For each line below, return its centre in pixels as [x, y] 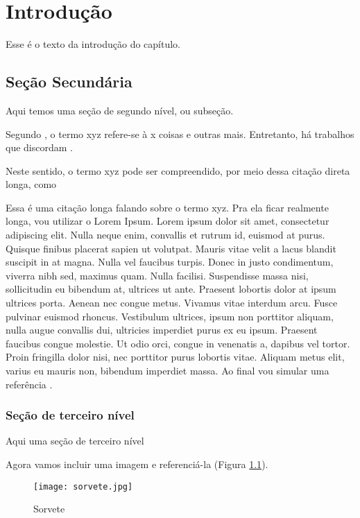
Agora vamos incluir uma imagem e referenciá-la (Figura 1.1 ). [137, 464]
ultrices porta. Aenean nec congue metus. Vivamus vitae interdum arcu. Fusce [172, 303]
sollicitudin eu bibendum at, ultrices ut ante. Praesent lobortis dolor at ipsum [171, 289]
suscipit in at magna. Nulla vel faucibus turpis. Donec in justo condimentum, [170, 262]
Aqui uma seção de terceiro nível [75, 441]
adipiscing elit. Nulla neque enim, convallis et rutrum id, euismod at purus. [165, 235]
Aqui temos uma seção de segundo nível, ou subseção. [120, 110]
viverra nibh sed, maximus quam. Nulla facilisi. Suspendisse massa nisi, [157, 275]
